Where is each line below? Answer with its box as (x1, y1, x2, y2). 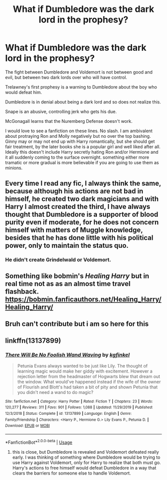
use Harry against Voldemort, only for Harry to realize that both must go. (12, 459, 161, 466)
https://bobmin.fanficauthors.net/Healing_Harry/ (5, 295, 162, 303)
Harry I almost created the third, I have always (5, 202, 151, 211)
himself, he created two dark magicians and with (5, 195, 159, 203)
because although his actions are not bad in (5, 187, 144, 195)
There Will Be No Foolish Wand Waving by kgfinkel (5, 352, 130, 359)
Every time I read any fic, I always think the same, (5, 179, 162, 188)
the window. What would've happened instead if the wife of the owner (17, 379, 161, 384)
